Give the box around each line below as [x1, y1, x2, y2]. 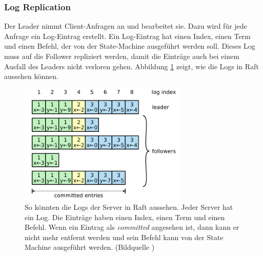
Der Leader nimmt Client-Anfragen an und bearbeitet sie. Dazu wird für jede [4, 21, 247, 31]
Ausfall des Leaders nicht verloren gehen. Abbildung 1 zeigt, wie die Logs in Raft [4, 61, 259, 71]
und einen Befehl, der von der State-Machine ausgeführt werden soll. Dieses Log [4, 41, 255, 51]
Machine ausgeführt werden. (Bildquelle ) [25, 242, 155, 252]
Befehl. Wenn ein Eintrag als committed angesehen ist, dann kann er [25, 222, 239, 232]
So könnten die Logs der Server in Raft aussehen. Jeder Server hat [25, 202, 233, 212]
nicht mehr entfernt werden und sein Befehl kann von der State [25, 231, 224, 242]
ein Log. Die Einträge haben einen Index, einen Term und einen [25, 211, 225, 222]
